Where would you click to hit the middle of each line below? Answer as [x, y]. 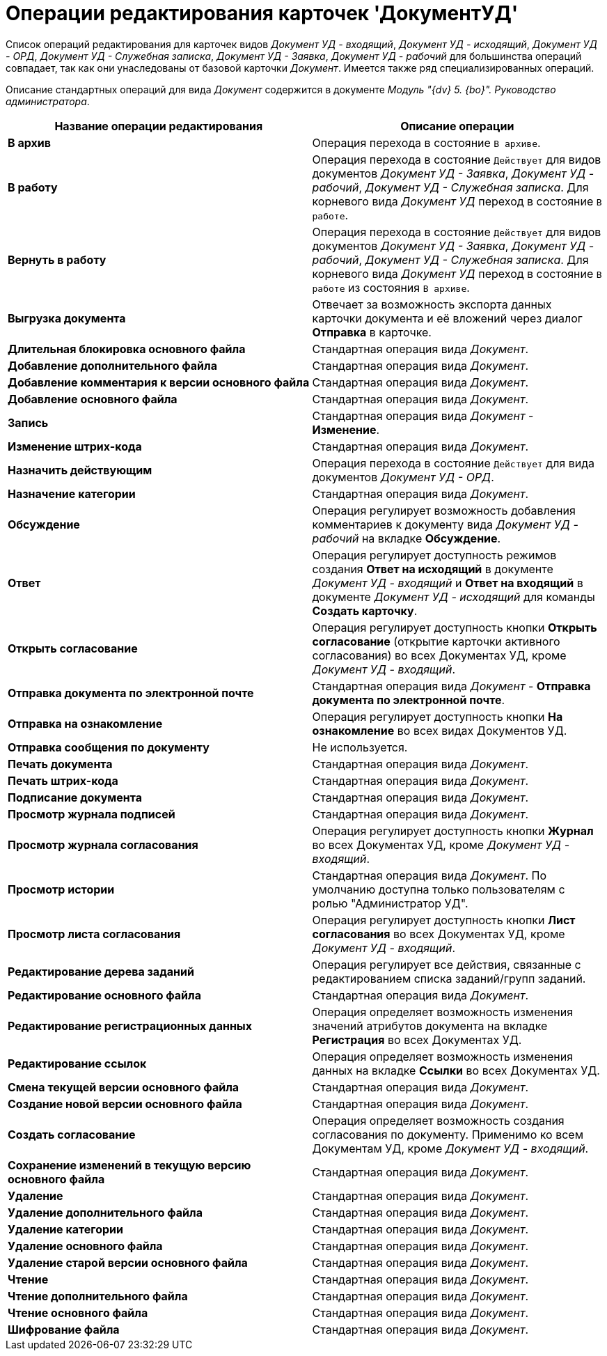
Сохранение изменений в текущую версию [129, 1165]
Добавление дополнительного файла [113, 365]
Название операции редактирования [159, 126]
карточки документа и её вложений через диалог [447, 318]
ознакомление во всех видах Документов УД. [440, 730]
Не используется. [360, 747]
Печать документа [60, 764]
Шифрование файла [64, 1329]
